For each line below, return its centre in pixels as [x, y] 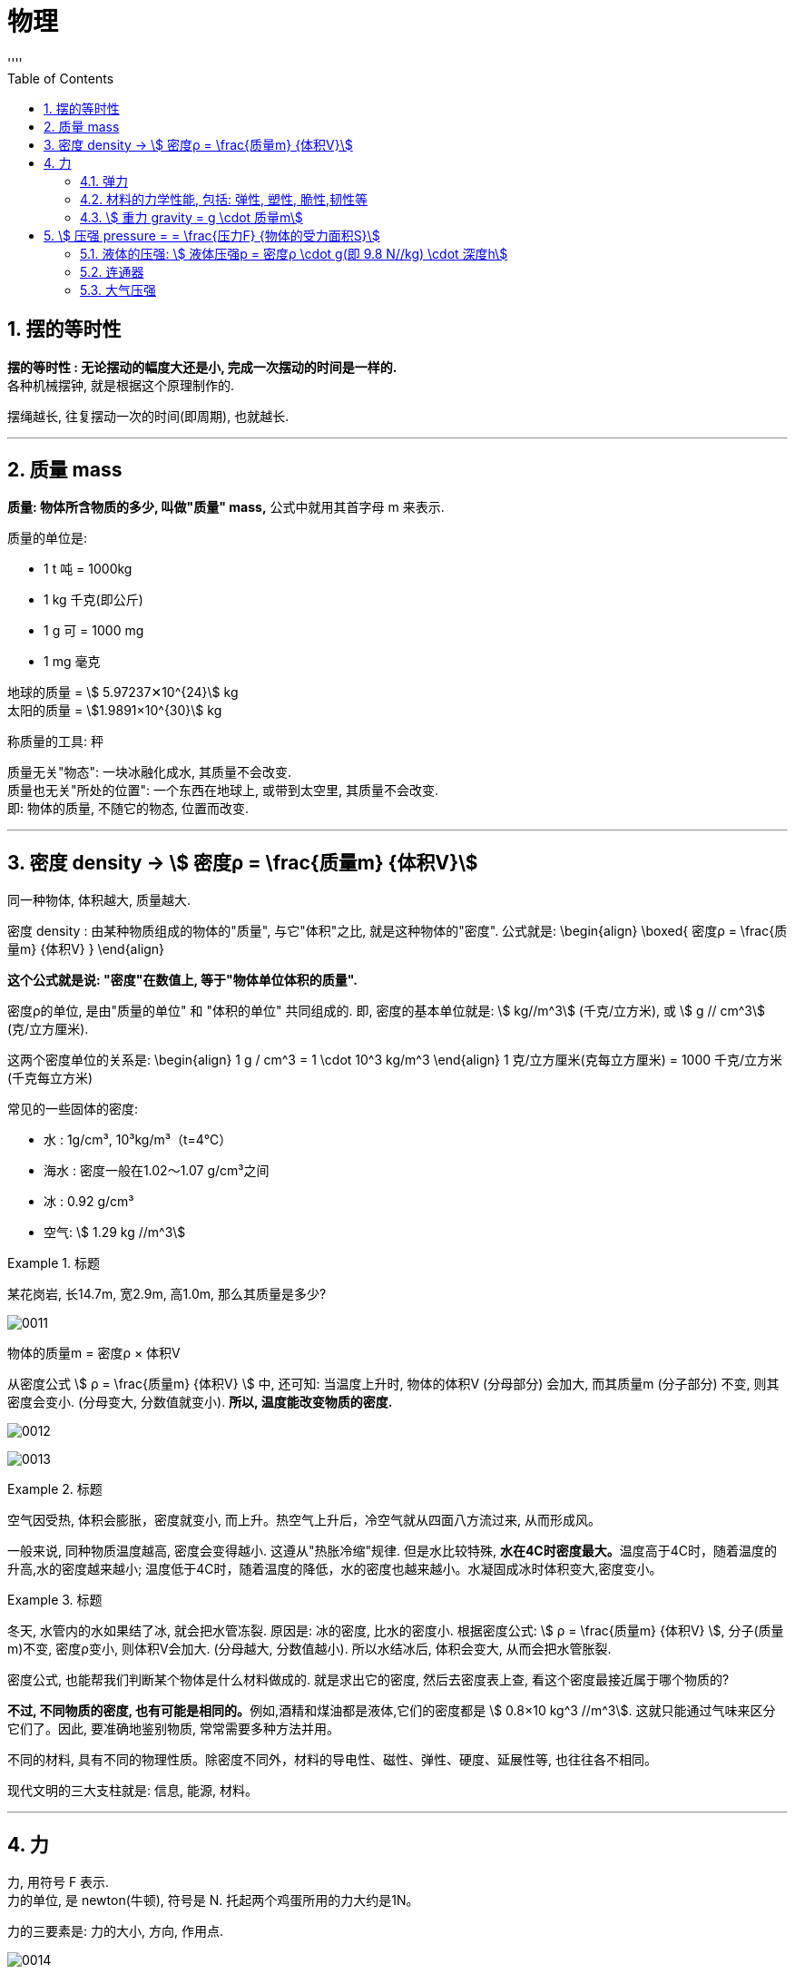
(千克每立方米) [50, 1078]
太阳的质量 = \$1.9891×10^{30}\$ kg [115, 711]
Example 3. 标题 [55, 1600]
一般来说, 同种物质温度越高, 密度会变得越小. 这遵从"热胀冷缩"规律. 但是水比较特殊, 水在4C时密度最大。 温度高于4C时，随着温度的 [393, 1551]
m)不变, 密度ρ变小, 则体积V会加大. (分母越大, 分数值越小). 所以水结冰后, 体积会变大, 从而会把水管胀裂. [309, 1649]
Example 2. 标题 [55, 1489]
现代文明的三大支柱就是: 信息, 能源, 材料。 [132, 1791]
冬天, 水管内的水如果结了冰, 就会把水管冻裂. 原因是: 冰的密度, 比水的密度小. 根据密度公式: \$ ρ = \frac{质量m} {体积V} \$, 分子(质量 [396, 1631]
